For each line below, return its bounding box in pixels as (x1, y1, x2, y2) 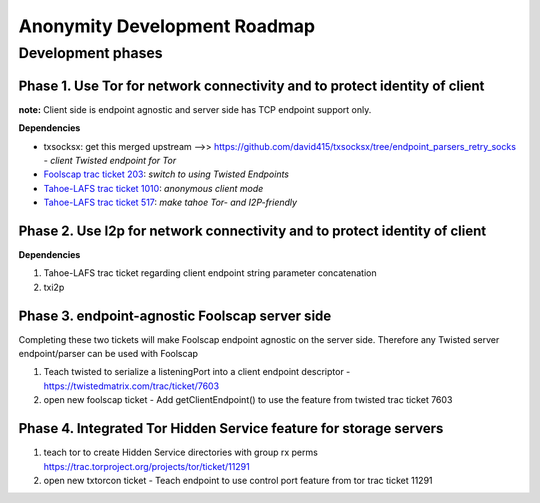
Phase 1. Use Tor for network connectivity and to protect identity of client (18, 77, 485, 94)
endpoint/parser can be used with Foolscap (18, 348, 199, 360)
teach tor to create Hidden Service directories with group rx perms (43, 446, 319, 459)
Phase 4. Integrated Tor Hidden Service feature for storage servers (18, 420, 444, 437)
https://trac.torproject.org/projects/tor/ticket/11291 (43, 460, 250, 472)
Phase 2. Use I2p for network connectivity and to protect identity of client (18, 222, 487, 239)
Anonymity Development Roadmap (18, 15, 315, 37)
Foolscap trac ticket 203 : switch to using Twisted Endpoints (43, 168, 290, 180)
